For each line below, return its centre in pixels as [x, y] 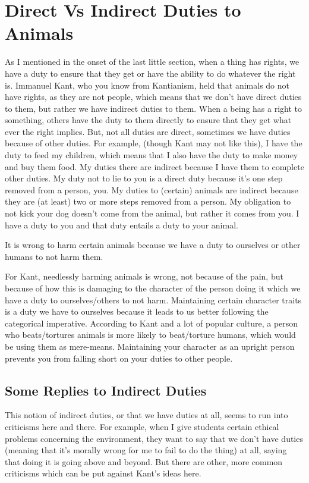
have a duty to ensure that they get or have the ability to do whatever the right [150, 73]
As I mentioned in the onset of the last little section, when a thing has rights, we [152, 62]
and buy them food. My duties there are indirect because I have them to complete [154, 166]
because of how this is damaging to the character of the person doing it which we [153, 288]
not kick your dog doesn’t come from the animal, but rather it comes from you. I [152, 213]
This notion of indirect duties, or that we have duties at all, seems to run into [146, 415]
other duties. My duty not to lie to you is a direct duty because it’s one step [144, 178]
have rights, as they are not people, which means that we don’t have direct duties [153, 97]
